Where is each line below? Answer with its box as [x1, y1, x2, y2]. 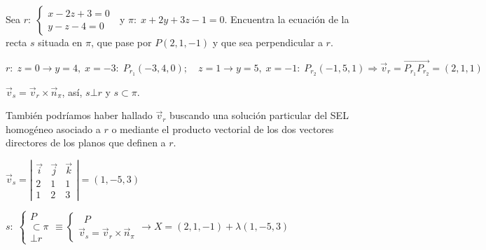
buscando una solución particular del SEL [169, 108, 349, 123]
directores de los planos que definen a [6, 135, 166, 150]
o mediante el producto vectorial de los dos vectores [111, 121, 334, 136]
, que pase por [91, 35, 152, 49]
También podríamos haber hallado [6, 108, 153, 123]
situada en [38, 35, 83, 49]
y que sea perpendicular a [212, 35, 323, 49]
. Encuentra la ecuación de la [224, 12, 349, 26]
